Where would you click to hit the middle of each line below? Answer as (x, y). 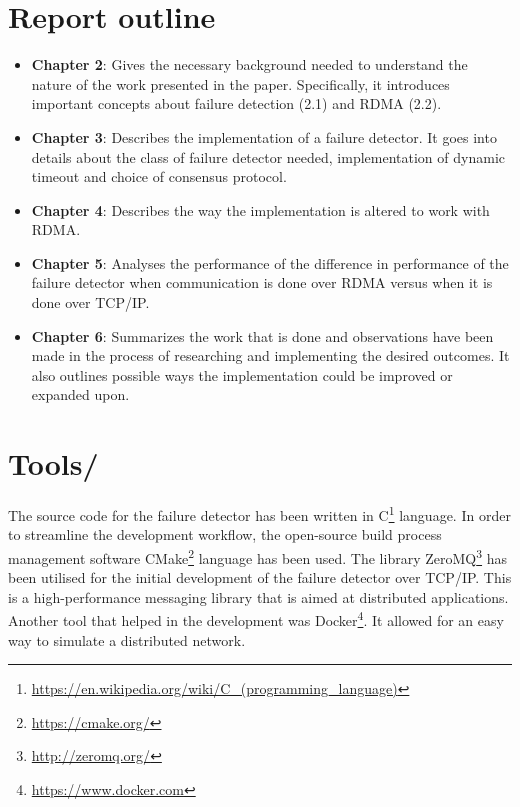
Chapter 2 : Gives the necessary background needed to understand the (249, 64)
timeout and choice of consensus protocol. (159, 176)
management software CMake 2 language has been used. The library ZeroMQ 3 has (258, 556)
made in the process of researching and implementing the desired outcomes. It (270, 355)
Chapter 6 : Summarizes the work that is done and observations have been (262, 335)
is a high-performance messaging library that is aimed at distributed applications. (258, 596)
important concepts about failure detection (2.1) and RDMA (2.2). (236, 103)
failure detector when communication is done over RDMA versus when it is (262, 282)
